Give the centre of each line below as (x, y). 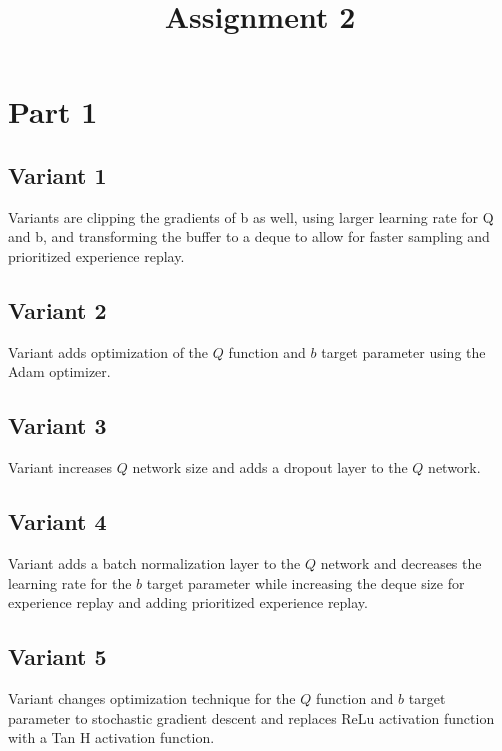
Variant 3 (57, 425)
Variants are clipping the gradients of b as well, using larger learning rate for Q (251, 216)
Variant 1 (57, 174)
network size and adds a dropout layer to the (270, 467)
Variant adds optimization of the (108, 351)
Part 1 (53, 111)
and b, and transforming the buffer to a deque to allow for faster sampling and (249, 236)
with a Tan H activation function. (111, 737)
